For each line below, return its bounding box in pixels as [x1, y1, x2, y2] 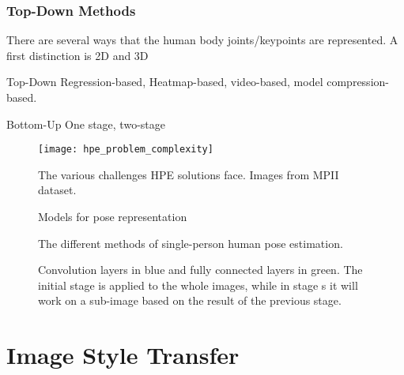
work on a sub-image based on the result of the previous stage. [38, 292, 342, 309]
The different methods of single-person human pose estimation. [38, 234, 343, 251]
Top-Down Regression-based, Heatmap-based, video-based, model [6, 73, 323, 90]
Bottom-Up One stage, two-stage [6, 115, 165, 132]
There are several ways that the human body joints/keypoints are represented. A [6, 32, 398, 48]
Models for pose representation [38, 208, 187, 225]
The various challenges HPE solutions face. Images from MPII [38, 166, 339, 182]
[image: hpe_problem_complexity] [38, 144, 213, 156]
